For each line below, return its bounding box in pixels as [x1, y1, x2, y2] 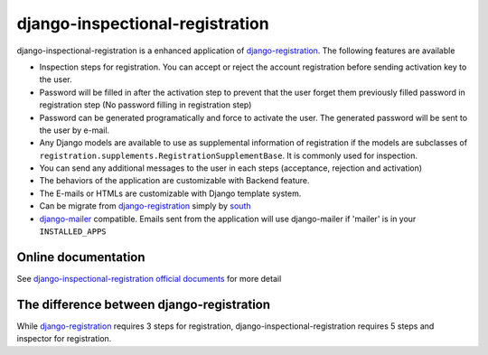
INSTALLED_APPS [39, 227, 108, 237]
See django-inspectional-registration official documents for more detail [16, 273, 282, 284]
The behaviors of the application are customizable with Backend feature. [39, 175, 310, 186]
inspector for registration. [16, 333, 112, 344]
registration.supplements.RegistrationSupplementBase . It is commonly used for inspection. [39, 150, 418, 161]
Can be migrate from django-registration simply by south [39, 201, 251, 211]
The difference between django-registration [16, 296, 271, 312]
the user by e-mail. [39, 125, 110, 135]
